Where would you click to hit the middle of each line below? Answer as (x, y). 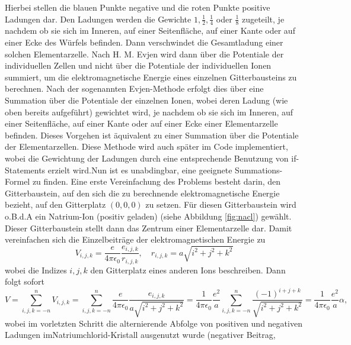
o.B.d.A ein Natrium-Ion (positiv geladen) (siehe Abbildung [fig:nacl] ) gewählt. (148, 216)
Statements (25, 170)
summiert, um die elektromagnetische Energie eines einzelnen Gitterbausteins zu (151, 77)
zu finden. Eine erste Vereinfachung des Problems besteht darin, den (157, 181)
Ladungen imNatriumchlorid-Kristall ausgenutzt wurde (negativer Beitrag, (140, 335)
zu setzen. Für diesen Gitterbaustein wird (221, 204)
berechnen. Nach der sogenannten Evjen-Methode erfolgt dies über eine (134, 88)
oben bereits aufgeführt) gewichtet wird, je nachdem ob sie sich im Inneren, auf (149, 112)
